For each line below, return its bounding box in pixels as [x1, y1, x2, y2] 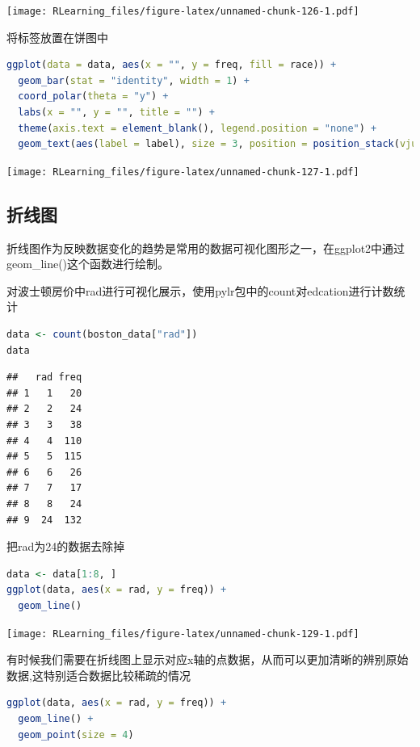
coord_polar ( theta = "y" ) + [18, 90, 169, 103]
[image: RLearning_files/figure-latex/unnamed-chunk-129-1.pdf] [6, 627, 359, 640]
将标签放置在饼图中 [6, 28, 108, 45]
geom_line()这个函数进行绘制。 [6, 255, 170, 272]
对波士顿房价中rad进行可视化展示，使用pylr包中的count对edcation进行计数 [6, 282, 394, 299]
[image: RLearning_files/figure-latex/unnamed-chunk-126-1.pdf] [6, 6, 359, 17]
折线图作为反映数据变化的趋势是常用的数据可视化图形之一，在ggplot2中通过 [6, 239, 405, 256]
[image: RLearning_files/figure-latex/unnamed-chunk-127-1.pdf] [6, 166, 359, 178]
